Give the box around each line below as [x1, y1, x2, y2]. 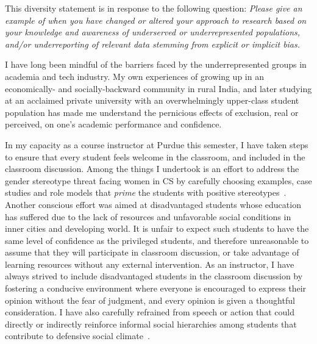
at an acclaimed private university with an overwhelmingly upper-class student [5, 94, 299, 107]
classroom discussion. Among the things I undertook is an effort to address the [5, 162, 299, 175]
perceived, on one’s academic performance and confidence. [5, 118, 222, 131]
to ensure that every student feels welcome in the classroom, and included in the [5, 150, 305, 163]
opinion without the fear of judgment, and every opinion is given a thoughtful [5, 293, 295, 306]
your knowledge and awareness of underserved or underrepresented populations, [5, 26, 301, 38]
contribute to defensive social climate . [5, 329, 150, 342]
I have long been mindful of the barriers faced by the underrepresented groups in [5, 58, 307, 71]
